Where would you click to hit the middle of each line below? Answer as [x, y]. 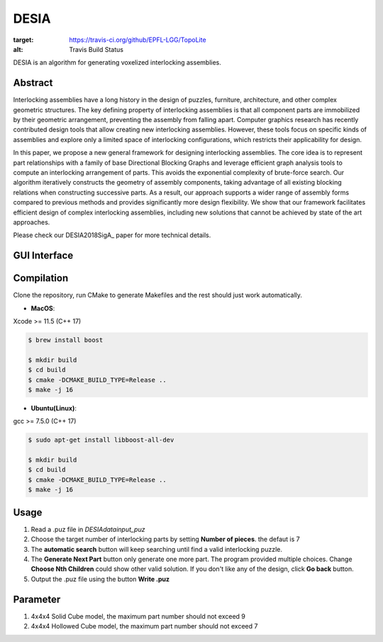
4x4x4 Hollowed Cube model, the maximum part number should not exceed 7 [144, 626]
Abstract [33, 83]
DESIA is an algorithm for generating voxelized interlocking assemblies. [117, 62]
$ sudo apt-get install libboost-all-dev [101, 440]
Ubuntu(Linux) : [54, 408]
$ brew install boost [66, 340]
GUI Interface [43, 256]
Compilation [41, 278]
